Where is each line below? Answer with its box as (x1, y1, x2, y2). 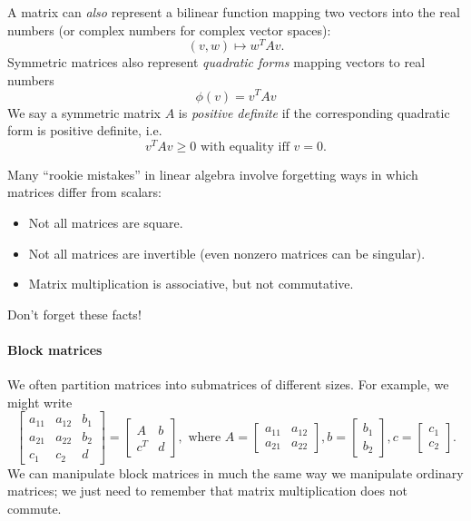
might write (7, 392, 73, 411)
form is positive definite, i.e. (7, 121, 162, 140)
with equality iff (200, 140, 289, 153)
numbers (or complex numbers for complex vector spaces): (7, 20, 331, 39)
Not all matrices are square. (28, 212, 183, 231)
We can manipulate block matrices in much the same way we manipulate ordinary (7, 463, 464, 482)
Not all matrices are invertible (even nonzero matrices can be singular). (28, 243, 426, 262)
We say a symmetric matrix (7, 103, 161, 122)
